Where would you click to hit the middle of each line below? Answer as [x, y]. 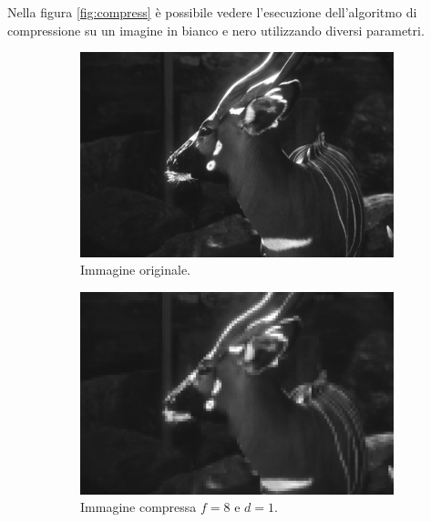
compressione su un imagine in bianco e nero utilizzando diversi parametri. [216, 30]
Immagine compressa [139, 507]
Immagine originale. [135, 270]
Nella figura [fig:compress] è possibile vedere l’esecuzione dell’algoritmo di [212, 12]
